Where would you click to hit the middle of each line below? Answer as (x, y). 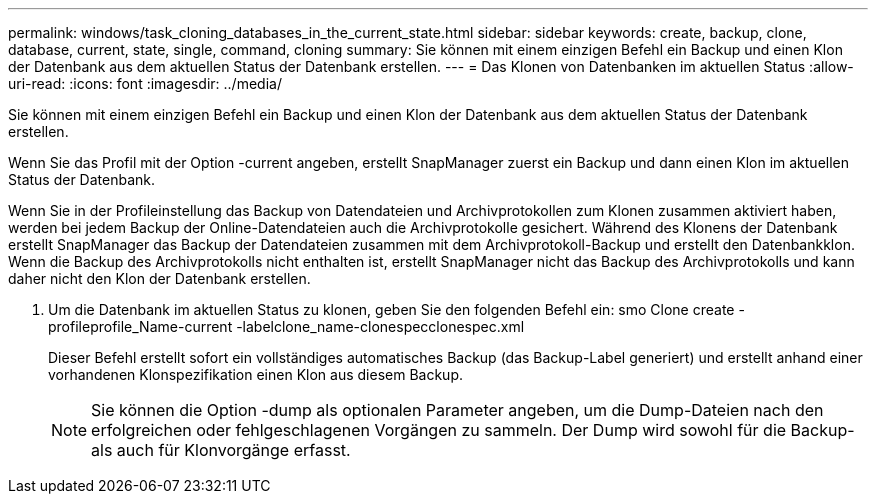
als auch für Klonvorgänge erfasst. (221, 450)
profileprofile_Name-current (140, 326)
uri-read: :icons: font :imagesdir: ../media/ (145, 83)
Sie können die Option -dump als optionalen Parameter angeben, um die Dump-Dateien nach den (457, 410)
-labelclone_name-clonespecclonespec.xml (380, 326)
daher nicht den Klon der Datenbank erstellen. (159, 278)
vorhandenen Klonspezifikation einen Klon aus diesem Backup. (255, 374)
